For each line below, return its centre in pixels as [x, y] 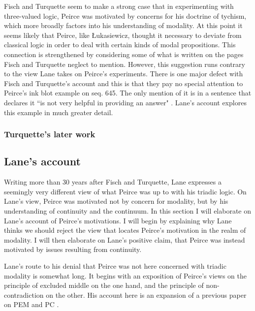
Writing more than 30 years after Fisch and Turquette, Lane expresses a [113, 182]
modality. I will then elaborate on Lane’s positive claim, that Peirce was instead [125, 239]
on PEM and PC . [32, 304]
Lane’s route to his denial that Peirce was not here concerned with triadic [115, 265]
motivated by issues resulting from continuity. [73, 249]
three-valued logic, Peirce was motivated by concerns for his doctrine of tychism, [125, 16]
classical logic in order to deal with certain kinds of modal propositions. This [120, 45]
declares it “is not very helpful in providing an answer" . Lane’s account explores [125, 102]
